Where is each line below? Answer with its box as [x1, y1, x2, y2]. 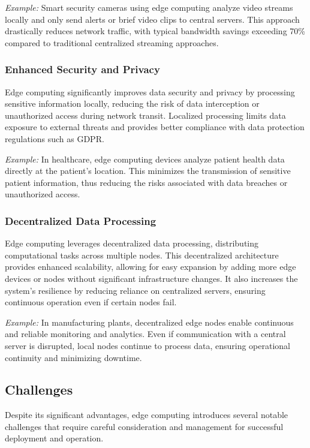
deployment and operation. [5, 432, 104, 444]
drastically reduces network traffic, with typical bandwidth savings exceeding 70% [5, 25, 305, 37]
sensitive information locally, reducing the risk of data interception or [5, 97, 260, 110]
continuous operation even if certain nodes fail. [5, 296, 177, 308]
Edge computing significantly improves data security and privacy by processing [5, 85, 295, 98]
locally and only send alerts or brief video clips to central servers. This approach [5, 13, 300, 25]
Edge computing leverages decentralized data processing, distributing [5, 237, 259, 249]
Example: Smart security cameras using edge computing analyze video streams [5, 1, 293, 13]
